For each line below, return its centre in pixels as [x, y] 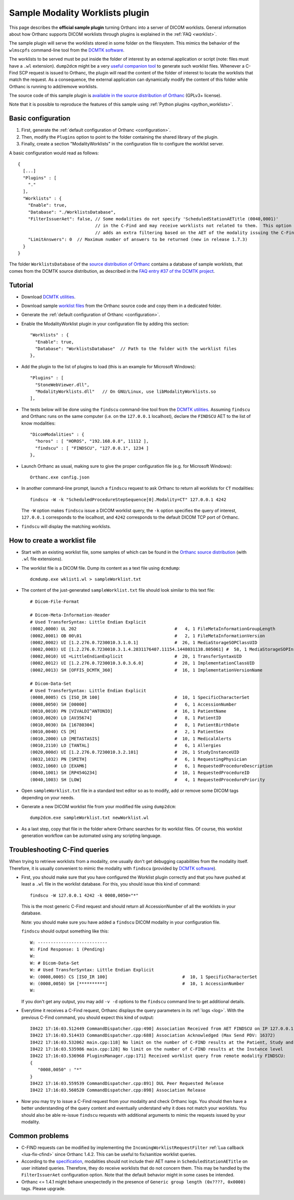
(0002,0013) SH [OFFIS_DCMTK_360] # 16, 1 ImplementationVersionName [146, 670]
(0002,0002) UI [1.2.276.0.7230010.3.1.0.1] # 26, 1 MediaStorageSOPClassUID [144, 643]
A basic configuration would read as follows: [54, 153]
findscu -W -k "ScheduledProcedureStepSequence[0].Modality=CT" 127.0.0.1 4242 [128, 499]
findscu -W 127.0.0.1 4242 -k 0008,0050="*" [85, 895]
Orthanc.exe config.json [60, 477]
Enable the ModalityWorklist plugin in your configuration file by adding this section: [105, 324]
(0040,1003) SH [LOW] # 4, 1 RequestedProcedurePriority [148, 780]
